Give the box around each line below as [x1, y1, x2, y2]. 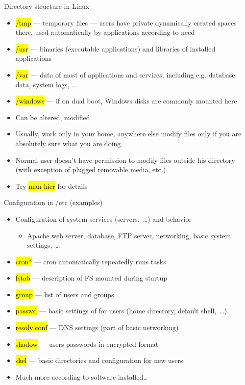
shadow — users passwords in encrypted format [15, 338, 159, 349]
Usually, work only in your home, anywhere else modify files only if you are [15, 128, 242, 139]
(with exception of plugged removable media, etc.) [15, 164, 166, 175]
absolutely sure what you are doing [15, 138, 121, 148]
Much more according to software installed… [15, 371, 148, 382]
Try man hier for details [15, 180, 88, 191]
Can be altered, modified [15, 112, 90, 122]
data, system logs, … [15, 79, 77, 89]
